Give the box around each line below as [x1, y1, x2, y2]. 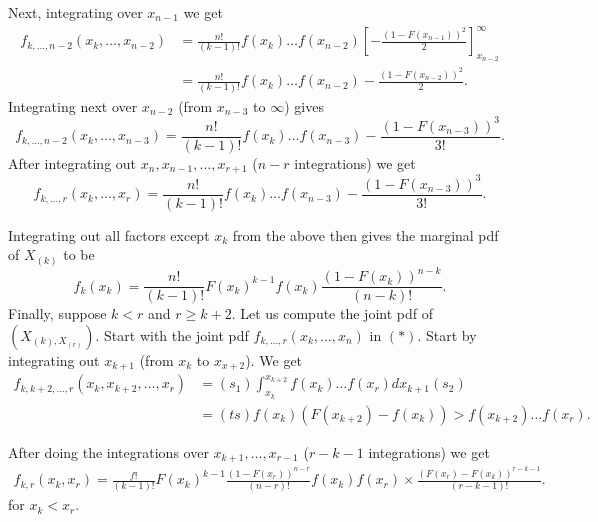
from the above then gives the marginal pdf [232, 224, 499, 245]
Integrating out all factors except [8, 224, 210, 245]
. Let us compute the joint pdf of [231, 303, 433, 324]
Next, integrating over [8, 2, 143, 22]
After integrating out [8, 152, 137, 173]
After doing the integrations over [8, 441, 209, 462]
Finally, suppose [8, 303, 107, 324]
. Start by [417, 324, 477, 345]
